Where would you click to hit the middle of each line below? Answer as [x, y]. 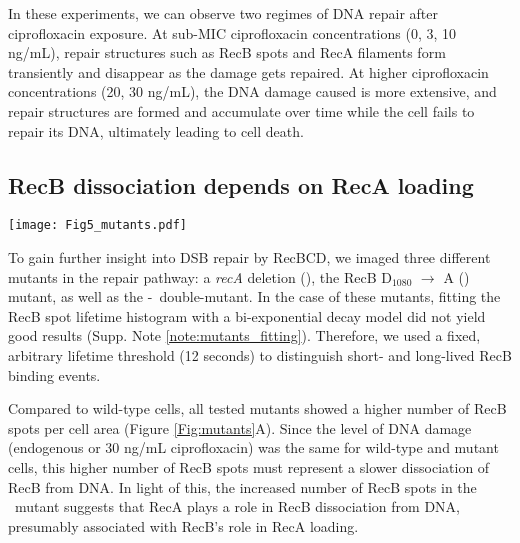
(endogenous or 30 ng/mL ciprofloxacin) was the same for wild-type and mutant [253, 447]
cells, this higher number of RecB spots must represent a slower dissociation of [249, 466]
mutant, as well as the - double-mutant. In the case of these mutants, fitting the [254, 296]
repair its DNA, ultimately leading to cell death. [156, 130]
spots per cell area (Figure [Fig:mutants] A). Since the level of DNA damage [240, 427]
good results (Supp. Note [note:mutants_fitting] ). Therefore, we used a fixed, [244, 335]
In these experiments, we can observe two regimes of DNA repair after [223, 13]
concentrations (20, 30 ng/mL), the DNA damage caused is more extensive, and [252, 91]
